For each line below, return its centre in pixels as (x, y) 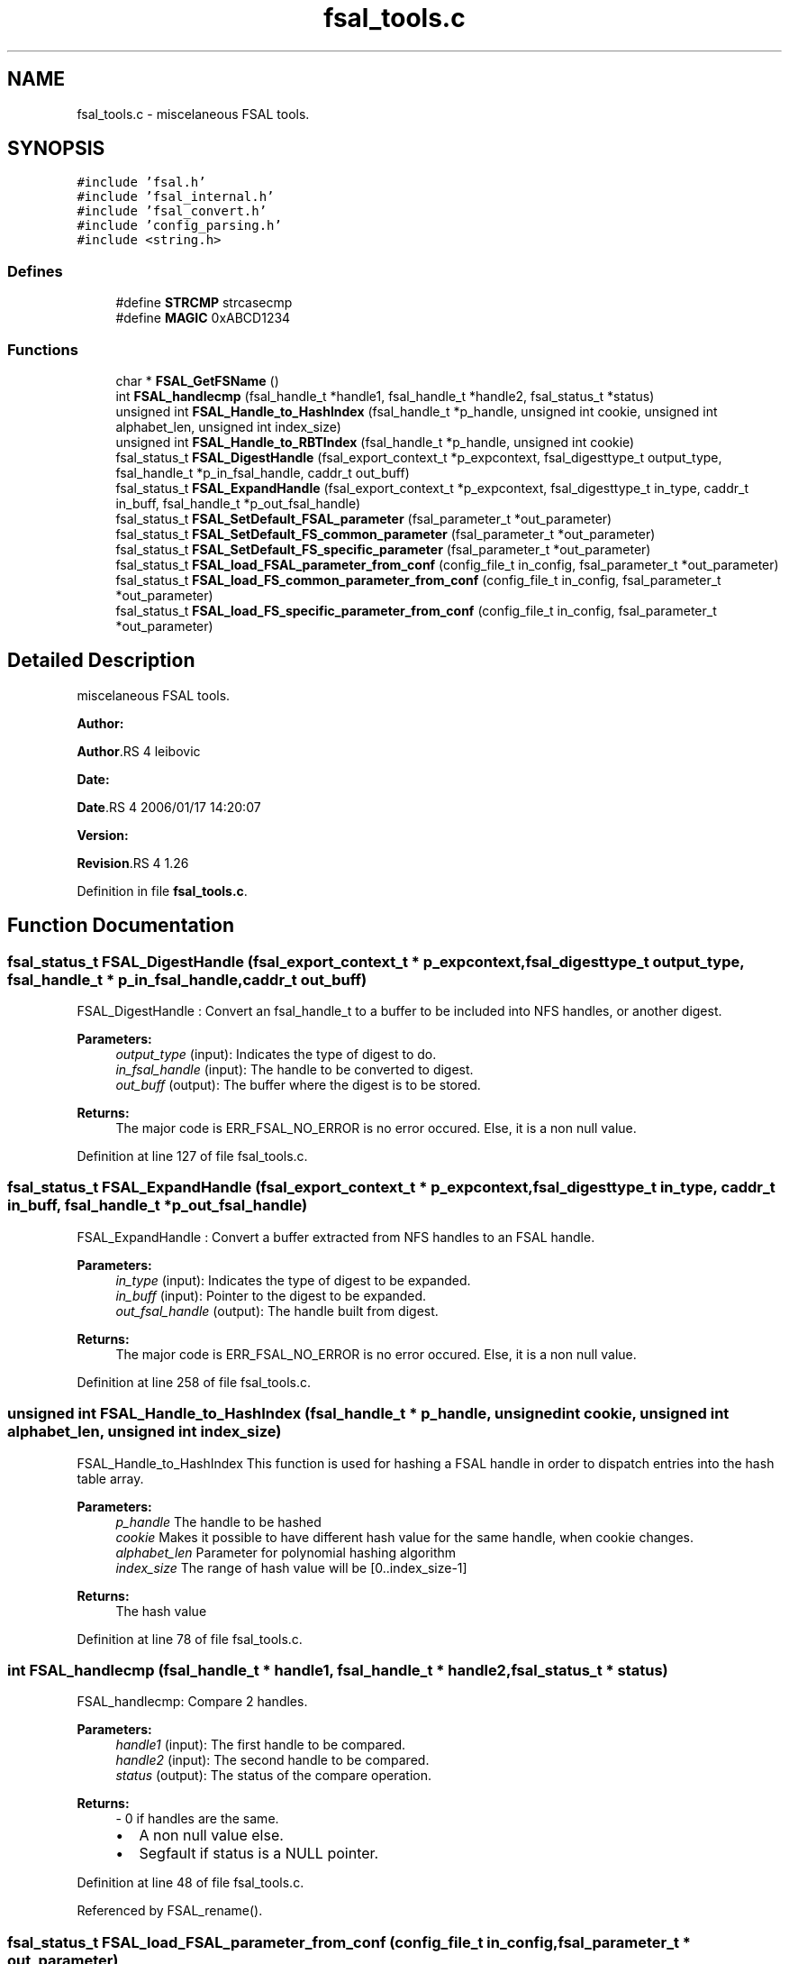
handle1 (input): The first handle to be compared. (261, 1745)
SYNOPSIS (56, 149)
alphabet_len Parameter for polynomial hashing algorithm (286, 1552)
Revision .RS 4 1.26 (133, 863)
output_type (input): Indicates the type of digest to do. (276, 1054)
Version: (103, 835)
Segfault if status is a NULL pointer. (259, 1854)
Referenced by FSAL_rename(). (170, 1911)
